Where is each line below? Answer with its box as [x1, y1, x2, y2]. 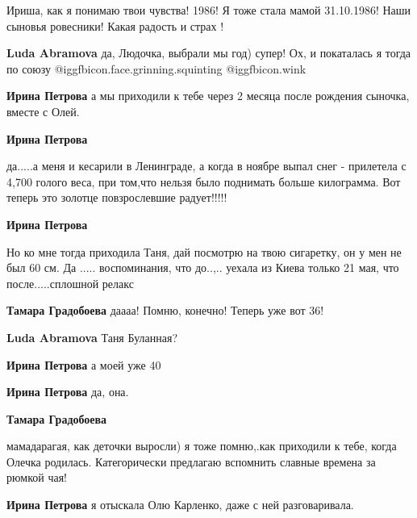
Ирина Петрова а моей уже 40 [6, 356, 161, 373]
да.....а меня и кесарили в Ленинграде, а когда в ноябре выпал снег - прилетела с [6, 157, 407, 174]
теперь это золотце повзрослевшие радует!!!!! [6, 189, 227, 206]
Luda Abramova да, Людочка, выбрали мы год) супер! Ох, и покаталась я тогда [6, 44, 411, 61]
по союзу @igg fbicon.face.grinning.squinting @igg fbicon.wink [6, 60, 306, 77]
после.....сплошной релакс [6, 274, 134, 291]
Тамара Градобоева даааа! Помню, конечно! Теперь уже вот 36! [6, 302, 324, 319]
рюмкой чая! [6, 469, 67, 486]
